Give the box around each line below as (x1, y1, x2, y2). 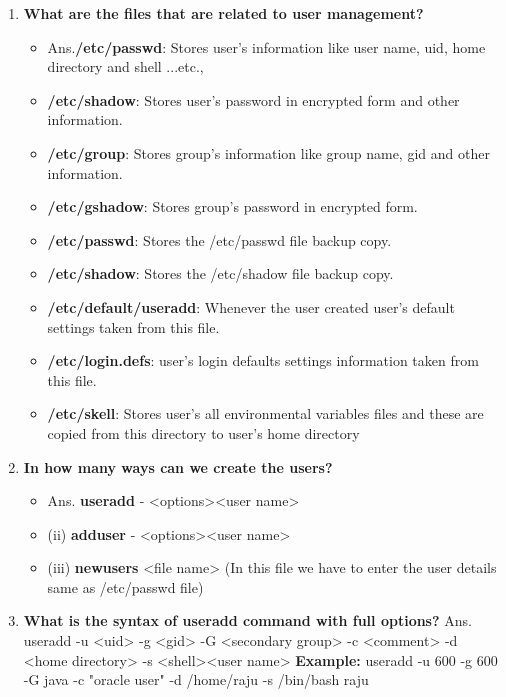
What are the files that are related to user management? (23, 3, 424, 23)
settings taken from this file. (47, 316, 220, 337)
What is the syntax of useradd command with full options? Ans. (23, 610, 472, 631)
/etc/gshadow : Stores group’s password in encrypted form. (47, 196, 418, 217)
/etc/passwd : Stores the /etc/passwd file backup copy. (47, 229, 392, 250)
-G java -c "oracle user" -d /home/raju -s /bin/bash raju (23, 669, 369, 690)
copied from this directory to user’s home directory (47, 422, 360, 443)
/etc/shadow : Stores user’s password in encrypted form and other (47, 89, 460, 110)
